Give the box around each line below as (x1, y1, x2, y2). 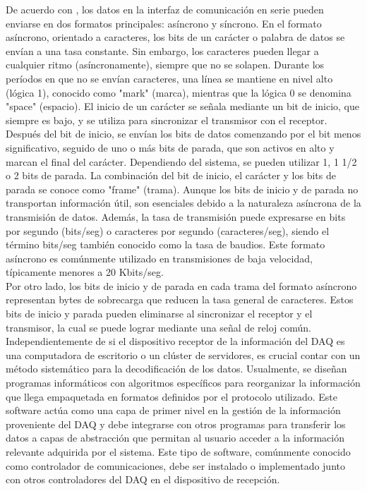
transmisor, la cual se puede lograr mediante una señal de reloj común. (6, 320, 311, 334)
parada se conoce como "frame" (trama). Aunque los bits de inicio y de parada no (6, 181, 359, 196)
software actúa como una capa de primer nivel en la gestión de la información (6, 403, 341, 418)
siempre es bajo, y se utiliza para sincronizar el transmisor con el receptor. (6, 112, 327, 127)
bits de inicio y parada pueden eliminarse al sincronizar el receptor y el (6, 306, 313, 321)
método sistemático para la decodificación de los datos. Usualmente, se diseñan (6, 361, 347, 376)
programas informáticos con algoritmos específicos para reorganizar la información (6, 375, 361, 390)
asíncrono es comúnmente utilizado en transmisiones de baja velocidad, (6, 250, 313, 265)
